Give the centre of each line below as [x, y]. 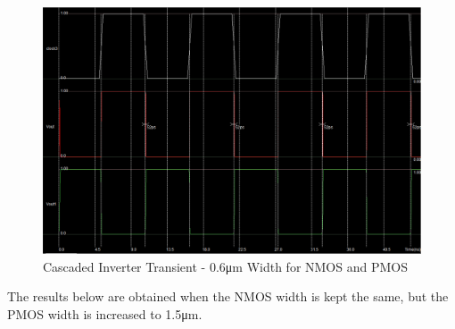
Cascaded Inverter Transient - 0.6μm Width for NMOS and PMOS [225, 266]
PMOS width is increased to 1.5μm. [105, 313]
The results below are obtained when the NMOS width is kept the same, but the [228, 296]
